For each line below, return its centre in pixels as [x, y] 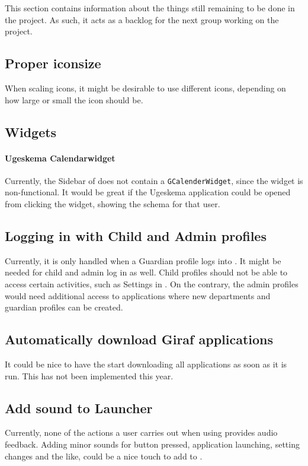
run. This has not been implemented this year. [89, 375]
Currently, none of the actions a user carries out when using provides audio [141, 432]
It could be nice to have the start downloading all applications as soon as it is [146, 364]
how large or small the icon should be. [74, 99]
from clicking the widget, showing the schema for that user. [113, 204]
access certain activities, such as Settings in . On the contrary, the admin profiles [152, 283]
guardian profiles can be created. [64, 307]
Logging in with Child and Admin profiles [136, 235]
